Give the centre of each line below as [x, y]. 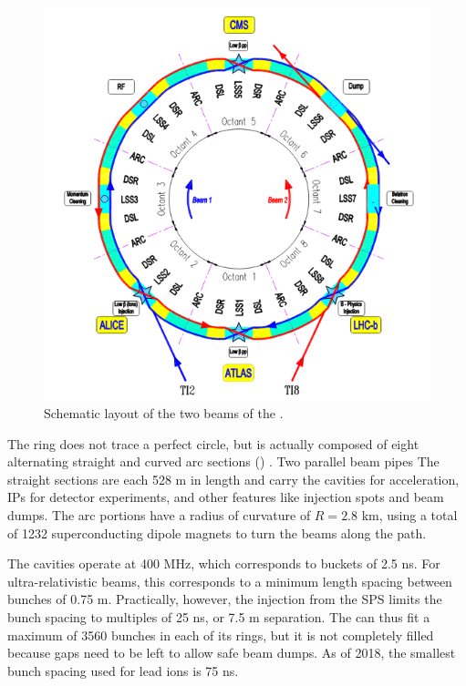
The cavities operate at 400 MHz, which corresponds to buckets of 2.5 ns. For [224, 563]
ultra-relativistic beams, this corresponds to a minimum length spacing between [230, 581]
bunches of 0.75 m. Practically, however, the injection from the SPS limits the [225, 599]
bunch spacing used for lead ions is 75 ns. [123, 670]
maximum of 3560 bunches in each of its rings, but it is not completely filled [221, 635]
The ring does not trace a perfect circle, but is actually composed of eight [213, 443]
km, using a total [409, 515]
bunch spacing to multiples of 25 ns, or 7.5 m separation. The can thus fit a [219, 617]
